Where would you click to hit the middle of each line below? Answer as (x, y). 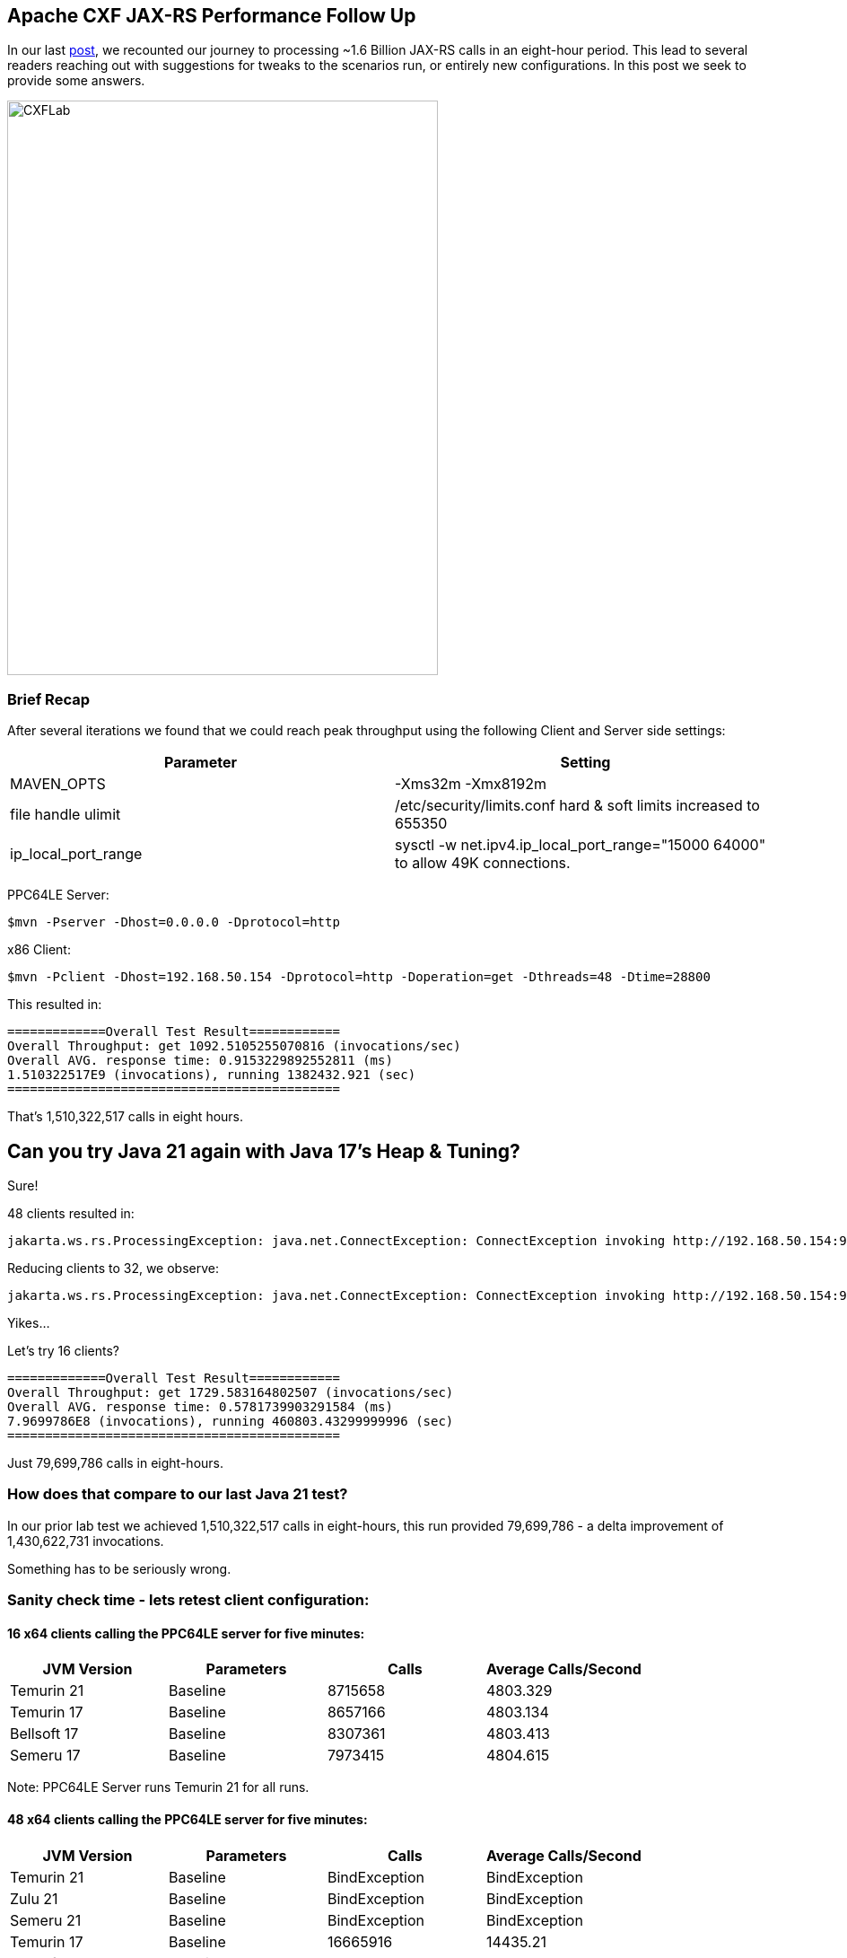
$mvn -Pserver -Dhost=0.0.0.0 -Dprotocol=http (174, 922)
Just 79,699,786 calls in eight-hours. (116, 1463)
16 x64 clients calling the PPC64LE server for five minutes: (186, 1633)
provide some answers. (76, 81)
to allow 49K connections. (483, 863)
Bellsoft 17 (44, 1734)
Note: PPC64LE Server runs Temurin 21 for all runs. (158, 1787)
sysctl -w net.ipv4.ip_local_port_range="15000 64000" (581, 845)
